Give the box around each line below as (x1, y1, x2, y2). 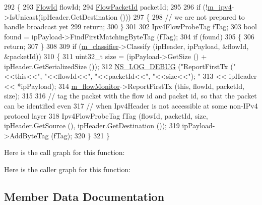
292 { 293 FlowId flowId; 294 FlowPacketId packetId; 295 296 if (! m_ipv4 (4, 2, 232, 12)
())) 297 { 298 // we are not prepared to (120, 11, 245, 22)
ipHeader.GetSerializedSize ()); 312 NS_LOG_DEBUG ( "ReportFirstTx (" (4, 61, 236, 71)
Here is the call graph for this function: (4, 147, 125, 158)
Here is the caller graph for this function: (4, 164, 131, 174)
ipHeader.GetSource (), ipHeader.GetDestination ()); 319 (4, 120, 180, 131)
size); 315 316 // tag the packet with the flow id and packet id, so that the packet (4, 90, 257, 101)
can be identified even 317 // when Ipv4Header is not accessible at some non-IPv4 (4, 100, 258, 111)
